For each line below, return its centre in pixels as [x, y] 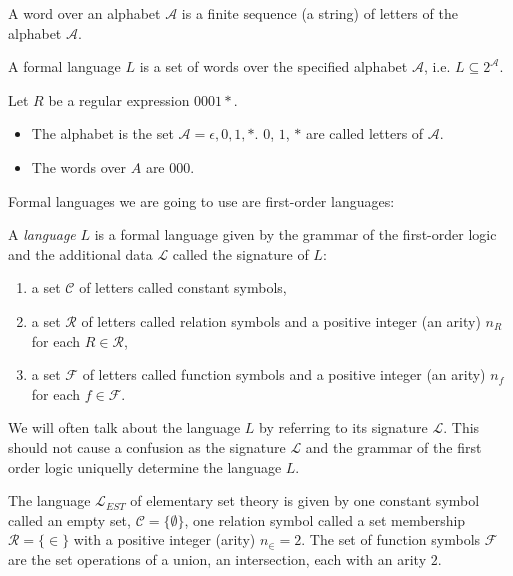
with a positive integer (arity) [164, 539]
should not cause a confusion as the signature [147, 446]
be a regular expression [119, 99]
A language [42, 234]
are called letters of [364, 133]
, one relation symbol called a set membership [325, 519]
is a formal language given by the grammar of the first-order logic [295, 234]
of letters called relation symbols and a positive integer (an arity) [281, 320]
